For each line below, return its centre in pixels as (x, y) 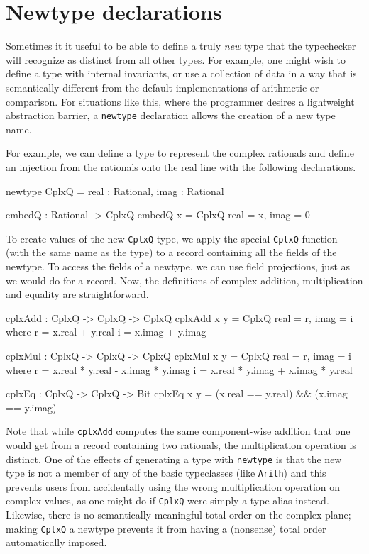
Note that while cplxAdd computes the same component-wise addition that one (178, 431)
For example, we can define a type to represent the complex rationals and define (180, 153)
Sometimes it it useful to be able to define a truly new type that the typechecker (181, 46)
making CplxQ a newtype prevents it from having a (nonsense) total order (166, 528)
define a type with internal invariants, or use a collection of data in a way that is (181, 73)
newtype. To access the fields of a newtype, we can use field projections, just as (178, 266)
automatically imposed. (56, 542)
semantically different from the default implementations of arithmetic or (163, 87)
